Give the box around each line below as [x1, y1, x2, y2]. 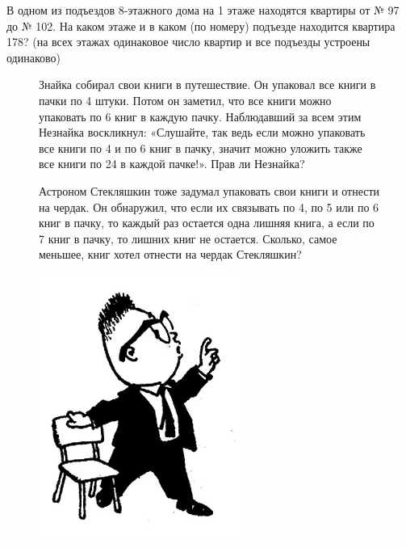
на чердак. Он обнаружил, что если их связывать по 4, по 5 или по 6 [39, 198, 379, 215]
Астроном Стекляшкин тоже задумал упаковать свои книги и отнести [39, 182, 380, 199]
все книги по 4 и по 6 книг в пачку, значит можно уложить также [39, 139, 362, 156]
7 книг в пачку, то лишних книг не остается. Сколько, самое [39, 230, 337, 247]
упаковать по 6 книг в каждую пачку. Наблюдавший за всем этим [39, 107, 362, 124]
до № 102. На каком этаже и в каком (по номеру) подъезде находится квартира [6, 17, 396, 34]
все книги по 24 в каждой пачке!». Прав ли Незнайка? [39, 155, 305, 172]
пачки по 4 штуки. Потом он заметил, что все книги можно [39, 91, 332, 108]
